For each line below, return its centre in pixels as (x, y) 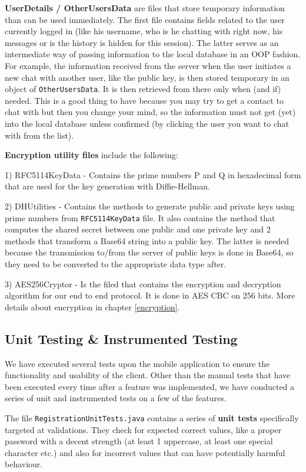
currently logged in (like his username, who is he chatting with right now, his (144, 31)
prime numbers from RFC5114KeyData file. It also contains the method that (140, 217)
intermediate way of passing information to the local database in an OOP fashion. (153, 54)
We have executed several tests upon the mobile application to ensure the (137, 363)
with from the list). (39, 135)
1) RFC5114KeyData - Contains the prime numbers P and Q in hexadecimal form (153, 174)
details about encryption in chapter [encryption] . (92, 307)
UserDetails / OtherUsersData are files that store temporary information (145, 8)
